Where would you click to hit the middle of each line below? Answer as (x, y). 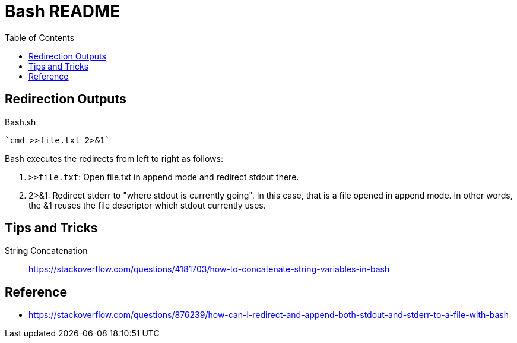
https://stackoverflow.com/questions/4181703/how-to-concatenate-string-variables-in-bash (209, 269)
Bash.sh (20, 122)
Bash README (63, 11)
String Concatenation (46, 251)
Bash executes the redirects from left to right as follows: (114, 158)
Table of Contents (40, 37)
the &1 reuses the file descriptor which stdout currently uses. (147, 205)
